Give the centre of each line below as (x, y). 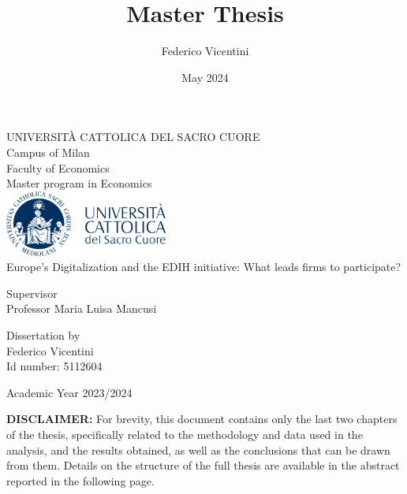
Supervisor (32, 293)
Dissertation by (43, 335)
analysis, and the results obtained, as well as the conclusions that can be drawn (198, 449)
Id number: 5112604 (54, 366)
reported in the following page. (80, 480)
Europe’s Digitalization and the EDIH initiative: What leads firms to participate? (204, 267)
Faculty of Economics (58, 167)
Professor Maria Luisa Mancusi (82, 308)
